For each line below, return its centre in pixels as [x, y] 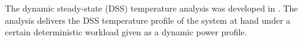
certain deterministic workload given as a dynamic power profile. [126, 32]
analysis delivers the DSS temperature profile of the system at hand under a [148, 20]
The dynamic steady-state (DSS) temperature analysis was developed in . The [151, 8]
